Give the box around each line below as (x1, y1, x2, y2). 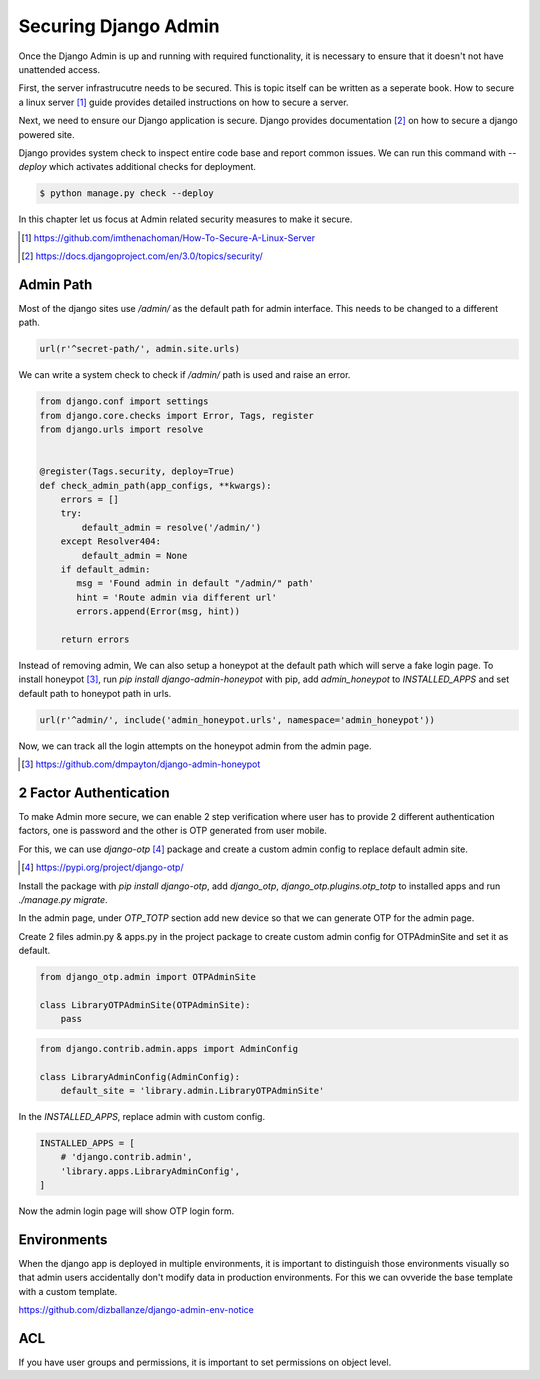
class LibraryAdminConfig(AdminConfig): (39, 1071, 240, 1082)
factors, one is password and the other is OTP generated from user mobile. (18, 825, 327, 837)
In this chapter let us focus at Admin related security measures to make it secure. (18, 213, 353, 225)
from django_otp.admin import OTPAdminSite (39, 971, 257, 983)
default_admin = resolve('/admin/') (81, 521, 262, 533)
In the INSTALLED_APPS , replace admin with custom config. (18, 1110, 265, 1122)
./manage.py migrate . (18, 893, 109, 905)
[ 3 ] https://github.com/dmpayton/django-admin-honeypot (21, 758, 261, 770)
